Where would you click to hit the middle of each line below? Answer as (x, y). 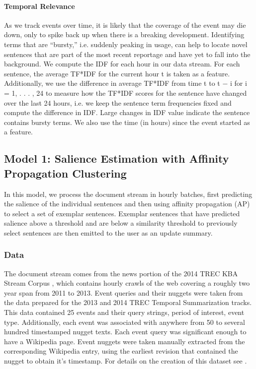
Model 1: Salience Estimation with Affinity (117, 158)
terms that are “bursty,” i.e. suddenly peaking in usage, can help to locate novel (126, 44)
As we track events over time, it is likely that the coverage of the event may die (125, 25)
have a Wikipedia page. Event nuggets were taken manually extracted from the (125, 341)
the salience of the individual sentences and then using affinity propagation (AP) (127, 204)
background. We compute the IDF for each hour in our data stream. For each (122, 64)
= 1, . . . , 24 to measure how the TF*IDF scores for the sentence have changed (126, 92)
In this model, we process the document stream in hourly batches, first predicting (128, 194)
